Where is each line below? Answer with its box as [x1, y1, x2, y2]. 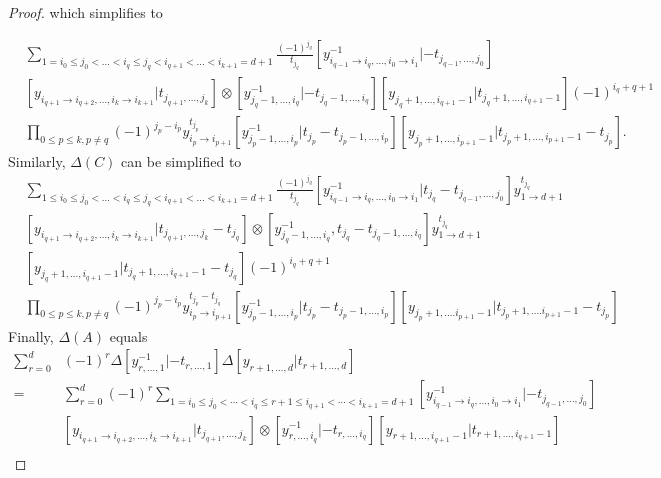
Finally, [8, 325, 54, 346]
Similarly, [8, 151, 66, 172]
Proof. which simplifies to [8, 2, 163, 22]
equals [109, 325, 148, 346]
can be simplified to [121, 151, 242, 172]
